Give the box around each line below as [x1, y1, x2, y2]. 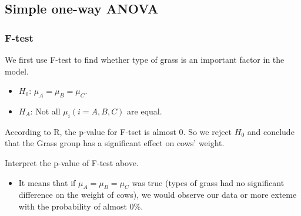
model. [5, 65, 29, 77]
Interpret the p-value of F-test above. [5, 156, 139, 168]
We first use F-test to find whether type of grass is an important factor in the [5, 53, 285, 65]
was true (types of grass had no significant [132, 176, 285, 188]
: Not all [30, 104, 61, 117]
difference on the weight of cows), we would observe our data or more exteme [18, 188, 297, 201]
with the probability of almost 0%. [18, 200, 143, 212]
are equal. [127, 104, 162, 117]
